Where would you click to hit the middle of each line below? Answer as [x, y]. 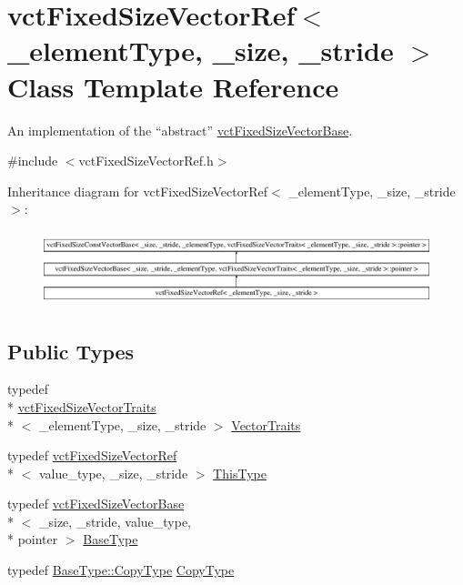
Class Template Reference [173, 86]
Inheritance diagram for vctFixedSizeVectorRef [138, 191]
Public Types [71, 351]
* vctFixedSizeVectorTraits [82, 406]
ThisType [240, 473]
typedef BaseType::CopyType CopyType [121, 570]
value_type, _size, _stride [113, 473]
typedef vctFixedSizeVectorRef [92, 455]
